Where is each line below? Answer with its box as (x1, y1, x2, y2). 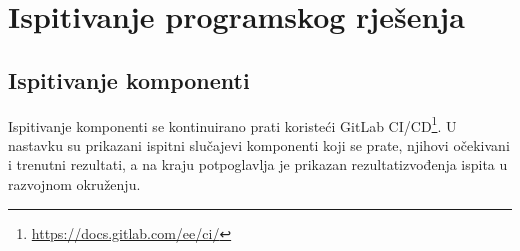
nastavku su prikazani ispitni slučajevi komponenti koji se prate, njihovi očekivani (8, 134, 510, 155)
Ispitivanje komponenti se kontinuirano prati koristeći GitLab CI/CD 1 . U (8, 112, 457, 136)
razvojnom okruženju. (8, 174, 141, 195)
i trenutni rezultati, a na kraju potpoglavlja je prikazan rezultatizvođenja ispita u (8, 154, 508, 175)
